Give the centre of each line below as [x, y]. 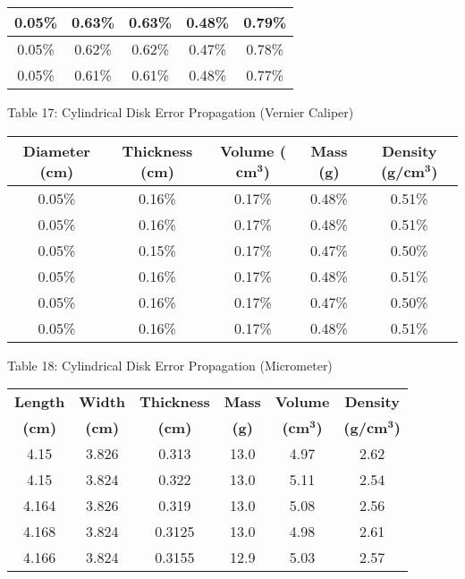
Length [40, 402]
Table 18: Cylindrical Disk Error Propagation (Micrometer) [170, 365]
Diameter [56, 150]
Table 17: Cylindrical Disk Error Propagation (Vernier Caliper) [181, 112]
